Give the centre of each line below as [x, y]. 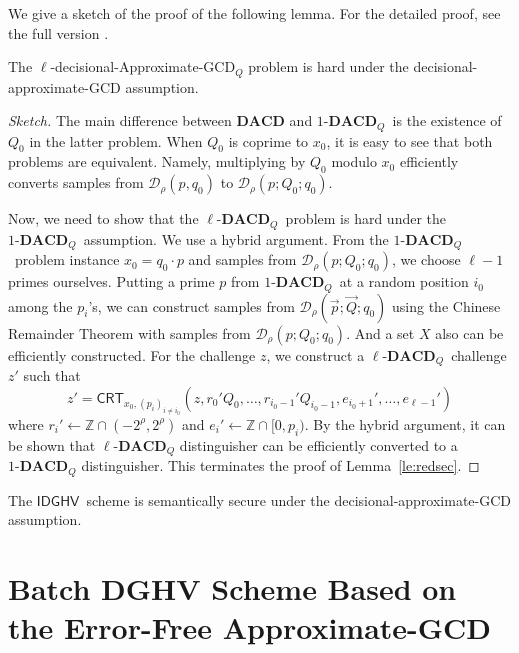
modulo [354, 161]
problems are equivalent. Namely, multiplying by [157, 161]
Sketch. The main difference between [120, 120]
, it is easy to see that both [409, 140]
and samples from [242, 259]
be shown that [52, 444]
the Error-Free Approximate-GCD [250, 627]
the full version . [58, 32]
